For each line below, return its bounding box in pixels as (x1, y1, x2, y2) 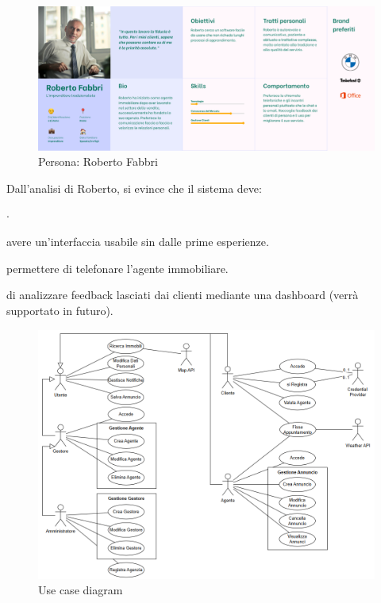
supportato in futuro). (6, 301, 114, 318)
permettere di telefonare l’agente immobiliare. (6, 259, 229, 276)
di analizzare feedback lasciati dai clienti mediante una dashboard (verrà (6, 286, 359, 303)
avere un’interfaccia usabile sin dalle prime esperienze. (6, 233, 269, 250)
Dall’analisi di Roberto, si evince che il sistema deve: (6, 179, 262, 196)
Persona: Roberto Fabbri (38, 153, 158, 170)
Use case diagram (38, 582, 123, 598)
